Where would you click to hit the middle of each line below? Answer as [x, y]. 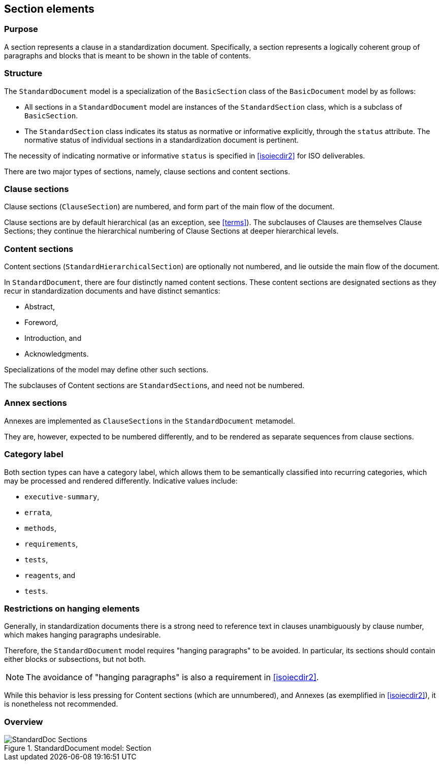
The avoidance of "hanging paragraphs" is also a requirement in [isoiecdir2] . [172, 677]
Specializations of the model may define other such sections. [106, 370]
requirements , [51, 544]
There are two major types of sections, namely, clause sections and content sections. [147, 171]
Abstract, [40, 307]
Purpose [21, 29]
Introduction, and [53, 338]
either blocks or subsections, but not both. [75, 659]
